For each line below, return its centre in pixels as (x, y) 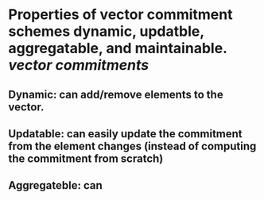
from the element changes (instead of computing (132, 146)
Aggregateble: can (55, 185)
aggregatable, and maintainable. (118, 48)
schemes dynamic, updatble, (106, 31)
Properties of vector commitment (120, 15)
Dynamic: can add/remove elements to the (116, 94)
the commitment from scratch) (86, 158)
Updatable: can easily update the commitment (125, 134)
